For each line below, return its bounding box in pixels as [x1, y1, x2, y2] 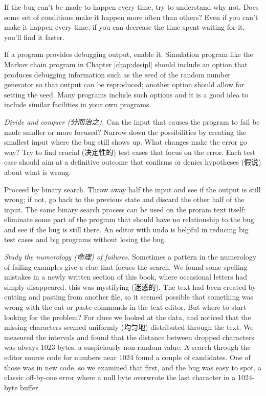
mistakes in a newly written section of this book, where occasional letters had [4, 271, 247, 282]
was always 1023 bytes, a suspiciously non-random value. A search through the [4, 342, 251, 352]
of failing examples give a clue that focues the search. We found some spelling [4, 261, 248, 272]
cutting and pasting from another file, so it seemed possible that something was [4, 291, 254, 302]
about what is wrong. [4, 166, 71, 177]
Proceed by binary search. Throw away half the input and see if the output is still [4, 184, 261, 194]
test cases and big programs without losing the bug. [4, 234, 167, 245]
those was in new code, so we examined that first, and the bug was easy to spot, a [4, 362, 262, 372]
